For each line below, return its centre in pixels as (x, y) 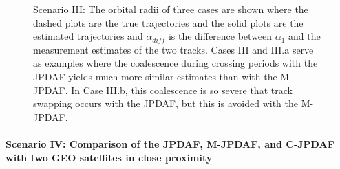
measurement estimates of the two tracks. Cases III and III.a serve (173, 49)
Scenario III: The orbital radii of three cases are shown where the (171, 9)
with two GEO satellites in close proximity (109, 157)
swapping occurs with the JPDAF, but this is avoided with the (166, 103)
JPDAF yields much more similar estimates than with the (155, 76)
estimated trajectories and (88, 36)
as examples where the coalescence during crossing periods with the (176, 63)
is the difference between (220, 36)
